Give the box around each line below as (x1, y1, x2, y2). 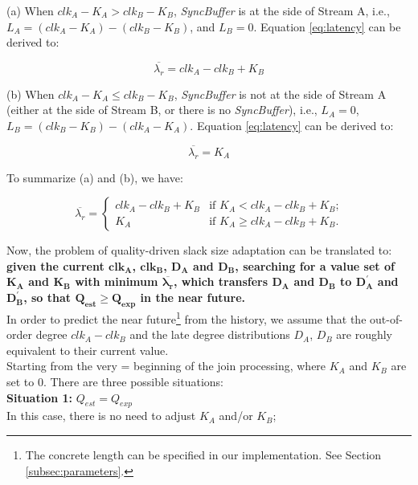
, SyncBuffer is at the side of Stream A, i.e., (173, 2, 390, 18)
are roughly (336, 326, 392, 343)
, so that (23, 289, 72, 306)
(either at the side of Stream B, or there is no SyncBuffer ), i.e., (6, 101, 318, 118)
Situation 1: (6, 389, 73, 406)
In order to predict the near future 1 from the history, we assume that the (6, 308, 367, 327)
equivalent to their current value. (6, 341, 169, 358)
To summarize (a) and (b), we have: (6, 169, 183, 185)
